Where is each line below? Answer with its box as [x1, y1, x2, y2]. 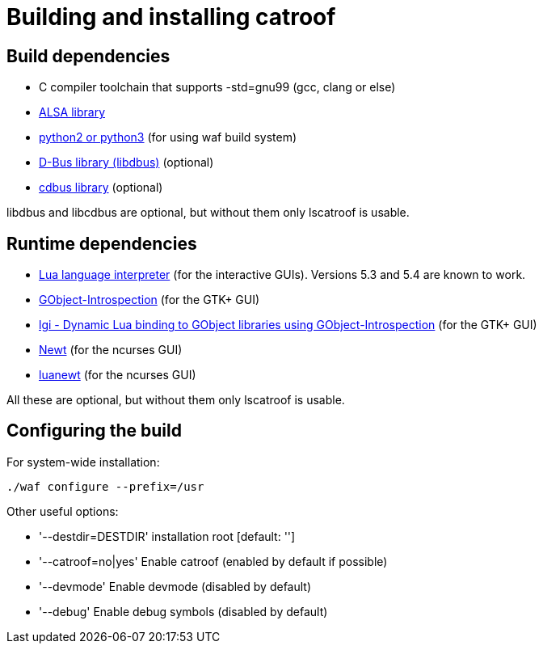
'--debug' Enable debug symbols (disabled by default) [39, 604, 328, 618]
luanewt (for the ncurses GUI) [39, 368, 196, 382]
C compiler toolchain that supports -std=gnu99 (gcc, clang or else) [39, 80, 396, 95]
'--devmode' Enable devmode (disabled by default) [39, 579, 312, 593]
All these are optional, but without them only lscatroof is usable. [6, 393, 345, 407]
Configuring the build [6, 420, 182, 441]
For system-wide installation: [6, 454, 160, 469]
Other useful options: [6, 504, 119, 518]
